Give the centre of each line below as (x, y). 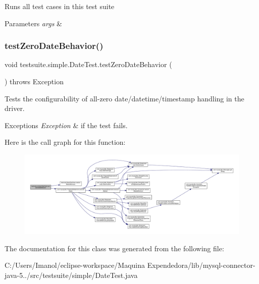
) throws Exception (34, 81)
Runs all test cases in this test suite (60, 6)
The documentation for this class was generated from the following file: (114, 248)
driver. (15, 108)
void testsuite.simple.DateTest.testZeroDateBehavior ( (88, 64)
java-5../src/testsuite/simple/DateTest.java (71, 275)
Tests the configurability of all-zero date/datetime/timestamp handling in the (124, 98)
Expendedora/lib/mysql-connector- (201, 265)
